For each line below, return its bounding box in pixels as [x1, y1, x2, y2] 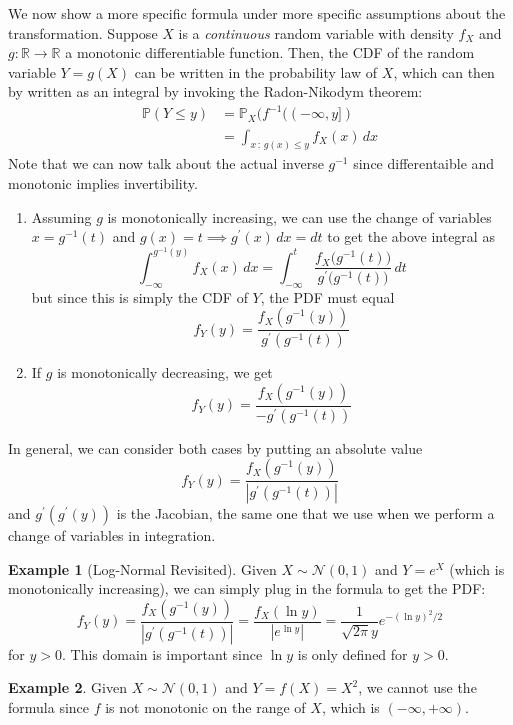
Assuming [31, 206, 92, 227]
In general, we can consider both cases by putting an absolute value [8, 437, 423, 458]
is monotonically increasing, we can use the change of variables [107, 206, 492, 227]
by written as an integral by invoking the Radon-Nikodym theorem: [8, 81, 423, 102]
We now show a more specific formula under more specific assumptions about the [8, 3, 506, 23]
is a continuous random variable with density [178, 22, 454, 43]
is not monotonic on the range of [105, 696, 306, 717]
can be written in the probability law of [134, 61, 378, 82]
